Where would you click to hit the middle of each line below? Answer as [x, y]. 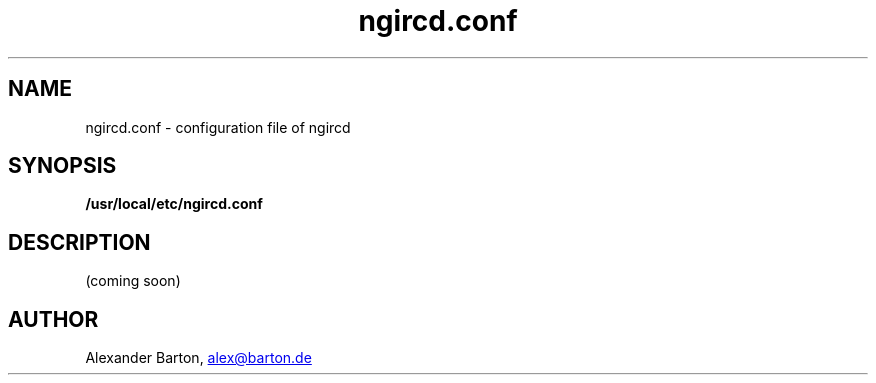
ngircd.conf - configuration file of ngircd [218, 127]
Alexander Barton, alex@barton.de [198, 358]
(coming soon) [133, 281]
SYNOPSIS [62, 166]
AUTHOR [53, 319]
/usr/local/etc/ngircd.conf [174, 204]
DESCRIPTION [79, 242]
